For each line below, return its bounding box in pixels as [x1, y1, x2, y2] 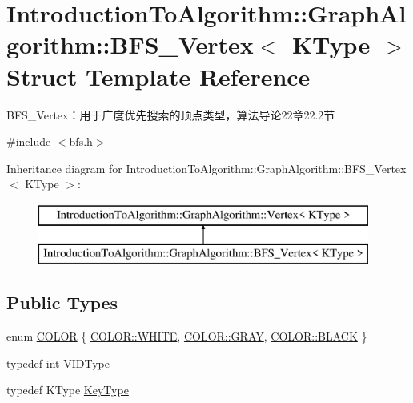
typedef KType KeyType [6, 381, 129, 398]
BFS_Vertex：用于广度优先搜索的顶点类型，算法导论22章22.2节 [6, 106, 335, 123]
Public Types [6, 290, 118, 315]
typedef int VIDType [6, 354, 110, 371]
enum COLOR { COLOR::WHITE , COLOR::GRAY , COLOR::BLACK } [6, 328, 367, 345]
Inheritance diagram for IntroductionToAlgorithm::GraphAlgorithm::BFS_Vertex [6, 159, 407, 176]
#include [6, 133, 51, 150]
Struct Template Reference [6, 59, 311, 92]
